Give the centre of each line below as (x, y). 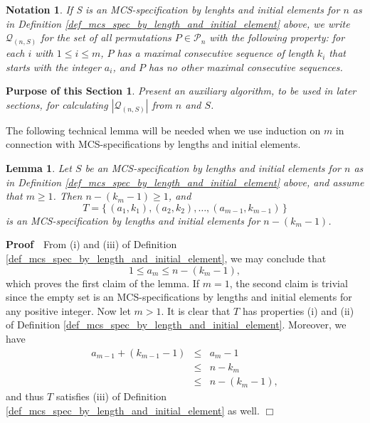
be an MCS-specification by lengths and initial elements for (213, 168)
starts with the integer (53, 66)
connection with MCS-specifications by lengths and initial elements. (153, 144)
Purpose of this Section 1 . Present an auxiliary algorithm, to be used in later (181, 91)
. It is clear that (196, 310)
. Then (68, 196)
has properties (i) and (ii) (298, 310)
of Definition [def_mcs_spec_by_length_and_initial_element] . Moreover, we (176, 325)
